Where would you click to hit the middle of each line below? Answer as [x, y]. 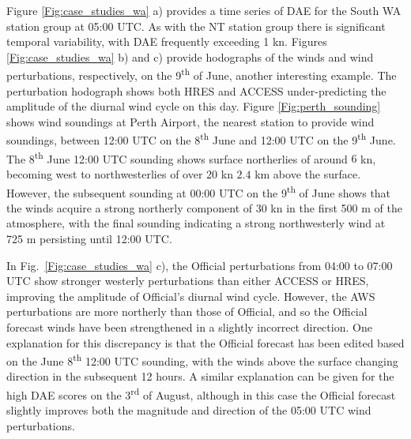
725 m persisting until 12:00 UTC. [89, 238]
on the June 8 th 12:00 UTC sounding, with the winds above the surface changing [202, 360]
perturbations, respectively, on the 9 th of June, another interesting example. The [202, 74]
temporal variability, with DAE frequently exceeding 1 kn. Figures [167, 41]
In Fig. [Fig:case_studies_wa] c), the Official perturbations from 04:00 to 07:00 [200, 265]
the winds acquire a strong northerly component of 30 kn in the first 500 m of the [204, 207]
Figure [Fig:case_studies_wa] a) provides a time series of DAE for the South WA [204, 10]
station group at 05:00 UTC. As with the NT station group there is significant [196, 26]
